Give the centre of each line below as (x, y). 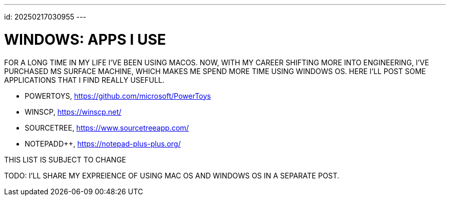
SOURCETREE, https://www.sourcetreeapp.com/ (107, 128)
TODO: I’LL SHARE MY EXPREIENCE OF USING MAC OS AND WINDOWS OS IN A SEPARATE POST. (172, 175)
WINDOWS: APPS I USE (85, 39)
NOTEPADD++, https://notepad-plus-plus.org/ (103, 143)
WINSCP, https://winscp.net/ (73, 112)
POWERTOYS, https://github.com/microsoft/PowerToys (118, 96)
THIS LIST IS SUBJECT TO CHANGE (65, 159)
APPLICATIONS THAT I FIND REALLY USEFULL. (85, 80)
